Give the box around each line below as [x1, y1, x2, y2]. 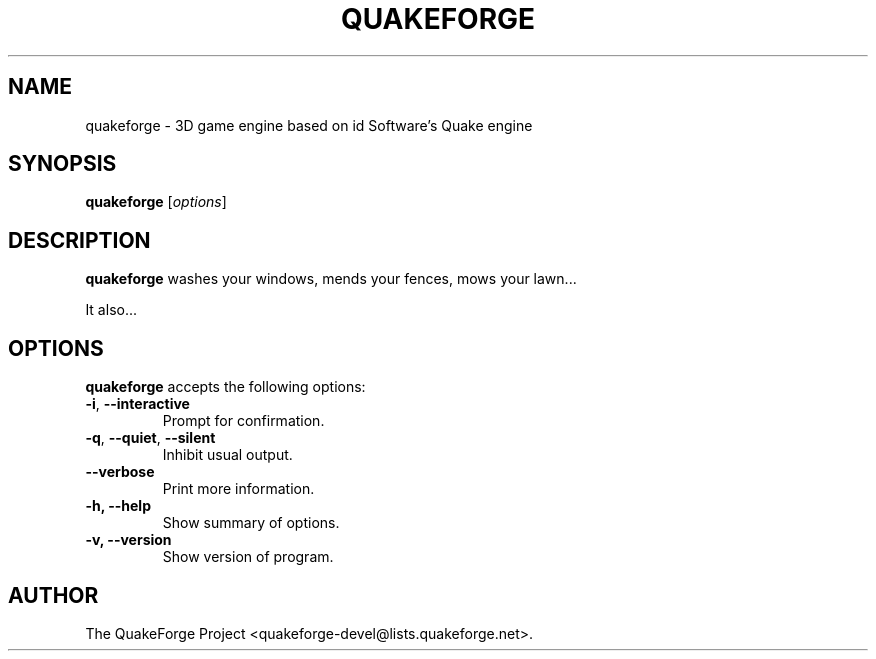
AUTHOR [8, 582, 99, 608]
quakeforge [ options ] [85, 193, 227, 211]
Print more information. [162, 480, 315, 498]
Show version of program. [162, 548, 334, 566]
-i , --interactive [85, 395, 190, 413]
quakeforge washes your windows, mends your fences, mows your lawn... [85, 270, 577, 288]
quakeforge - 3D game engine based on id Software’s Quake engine [85, 116, 533, 134]
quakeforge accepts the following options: [85, 378, 366, 396]
